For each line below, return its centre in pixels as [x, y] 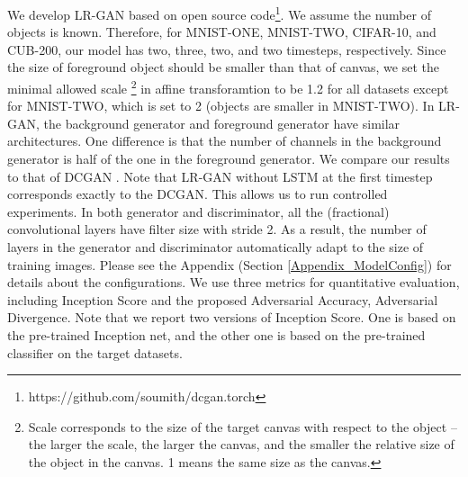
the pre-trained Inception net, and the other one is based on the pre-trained [216, 335]
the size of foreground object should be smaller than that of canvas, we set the [223, 67]
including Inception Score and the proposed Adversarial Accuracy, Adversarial [223, 299]
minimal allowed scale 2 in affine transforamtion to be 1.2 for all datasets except [228, 87]
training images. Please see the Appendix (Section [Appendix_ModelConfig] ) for [229, 264]
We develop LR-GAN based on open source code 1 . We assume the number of [220, 13]
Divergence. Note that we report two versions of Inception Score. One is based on [232, 317]
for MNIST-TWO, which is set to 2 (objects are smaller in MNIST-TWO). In [221, 106]
